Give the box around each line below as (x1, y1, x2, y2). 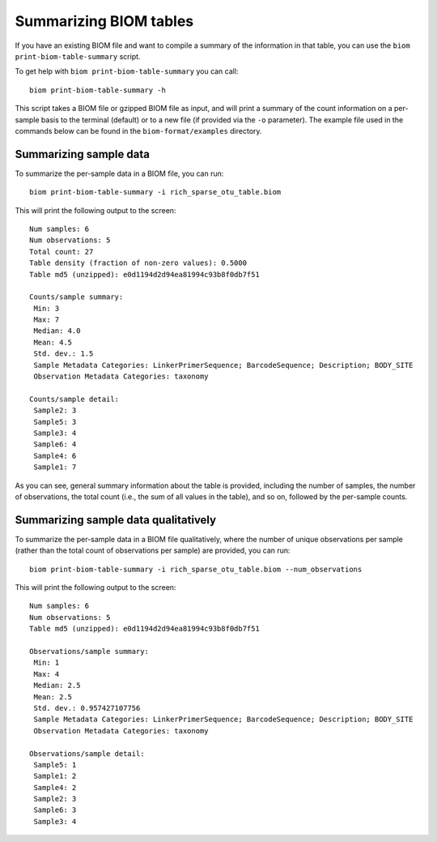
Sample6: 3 (33, 806, 77, 814)
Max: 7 (33, 315, 60, 324)
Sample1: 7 (33, 463, 77, 472)
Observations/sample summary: (29, 647, 150, 656)
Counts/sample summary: (29, 293, 124, 301)
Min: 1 (33, 658, 60, 668)
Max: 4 (33, 669, 60, 678)
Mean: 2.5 (33, 692, 73, 701)
